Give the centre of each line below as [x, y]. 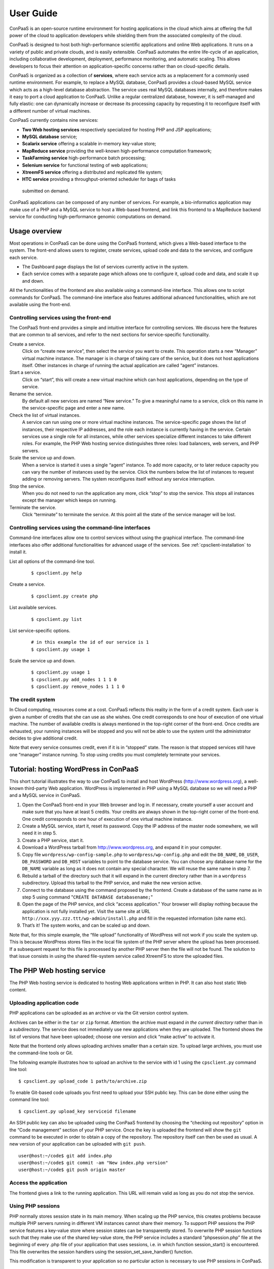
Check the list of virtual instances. [45, 415]
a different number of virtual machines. [50, 111]
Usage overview [36, 231]
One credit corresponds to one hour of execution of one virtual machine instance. [107, 819]
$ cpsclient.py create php [65, 596]
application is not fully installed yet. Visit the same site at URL [86, 911]
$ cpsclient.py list [57, 619]
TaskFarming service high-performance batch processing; [84, 158]
